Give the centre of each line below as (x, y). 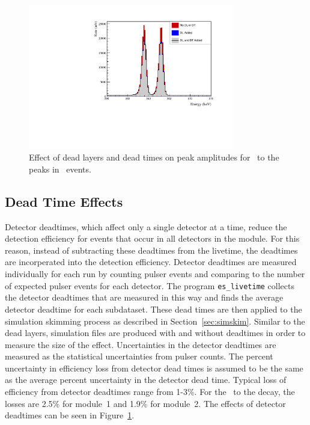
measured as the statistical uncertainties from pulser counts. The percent (139, 356)
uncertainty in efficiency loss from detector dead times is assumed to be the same (154, 368)
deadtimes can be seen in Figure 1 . (70, 415)
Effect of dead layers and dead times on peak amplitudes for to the (154, 157)
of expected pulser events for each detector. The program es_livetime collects (150, 285)
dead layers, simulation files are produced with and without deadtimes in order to (155, 333)
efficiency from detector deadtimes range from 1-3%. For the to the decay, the (150, 392)
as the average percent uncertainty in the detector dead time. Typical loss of (146, 380)
